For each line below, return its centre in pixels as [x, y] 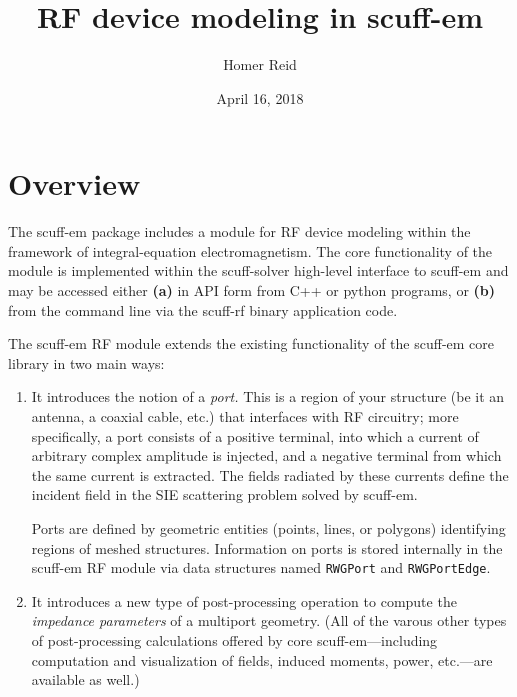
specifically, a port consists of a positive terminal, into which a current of [255, 435]
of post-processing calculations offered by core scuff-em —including [234, 640]
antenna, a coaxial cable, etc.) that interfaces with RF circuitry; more [245, 416]
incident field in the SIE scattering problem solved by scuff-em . [224, 494]
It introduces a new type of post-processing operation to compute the [244, 600]
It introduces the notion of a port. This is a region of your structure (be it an [268, 396]
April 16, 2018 [260, 97]
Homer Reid [260, 64]
